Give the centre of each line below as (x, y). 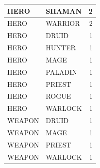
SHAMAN (64, 10)
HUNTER (61, 48)
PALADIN (61, 72)
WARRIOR (63, 23)
